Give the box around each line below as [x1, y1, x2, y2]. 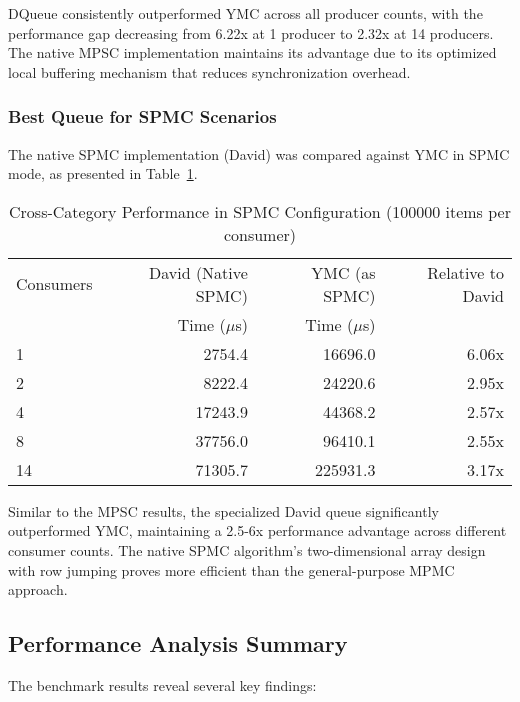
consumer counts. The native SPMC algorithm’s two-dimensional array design [8, 539, 486, 560]
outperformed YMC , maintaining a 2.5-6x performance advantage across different [8, 520, 507, 541]
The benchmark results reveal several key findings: [8, 674, 317, 695]
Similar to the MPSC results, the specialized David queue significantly [8, 500, 439, 521]
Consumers [16, 272, 93, 296]
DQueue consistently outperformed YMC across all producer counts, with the [8, 3, 483, 23]
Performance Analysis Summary [8, 628, 348, 659]
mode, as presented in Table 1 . [8, 163, 198, 184]
